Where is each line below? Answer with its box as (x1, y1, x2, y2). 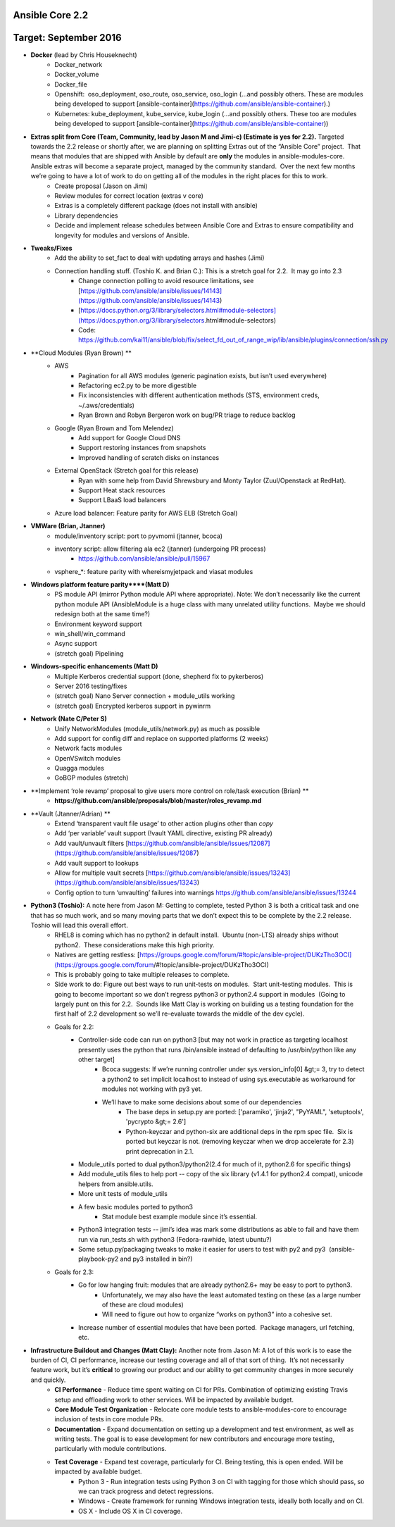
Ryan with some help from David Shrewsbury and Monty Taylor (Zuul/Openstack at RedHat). (78, 476, 346, 485)
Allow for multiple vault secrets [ (54, 868, 149, 877)
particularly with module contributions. (54, 1445, 167, 1453)
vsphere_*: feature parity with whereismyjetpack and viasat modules (54, 567, 253, 575)
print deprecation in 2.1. (125, 1147, 194, 1155)
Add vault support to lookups (54, 859, 139, 867)
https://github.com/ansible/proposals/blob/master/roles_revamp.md (54, 797, 262, 805)
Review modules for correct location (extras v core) (54, 192, 204, 200)
